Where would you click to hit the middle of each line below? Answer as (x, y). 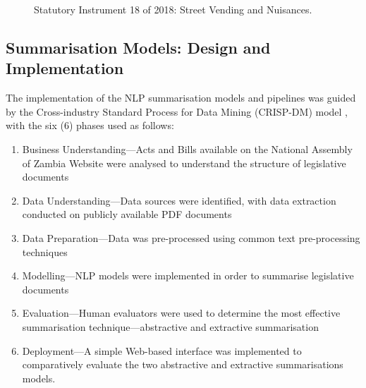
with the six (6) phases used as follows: (90, 125)
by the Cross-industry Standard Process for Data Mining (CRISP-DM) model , (177, 111)
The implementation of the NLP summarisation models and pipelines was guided (181, 98)
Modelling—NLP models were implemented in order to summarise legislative (188, 275)
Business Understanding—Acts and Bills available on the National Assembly (187, 148)
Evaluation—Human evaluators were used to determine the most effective (181, 313)
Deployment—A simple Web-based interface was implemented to (162, 350)
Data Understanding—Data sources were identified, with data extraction (179, 200)
